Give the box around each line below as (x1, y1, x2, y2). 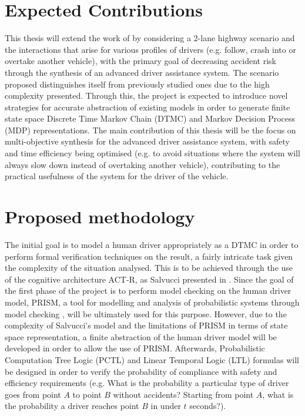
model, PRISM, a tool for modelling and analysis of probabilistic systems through (5, 296, 300, 308)
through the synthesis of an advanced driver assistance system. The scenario (5, 66, 279, 78)
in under (150, 400, 181, 412)
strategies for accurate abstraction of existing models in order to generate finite (5, 100, 290, 113)
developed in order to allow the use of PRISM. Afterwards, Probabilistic (5, 342, 265, 354)
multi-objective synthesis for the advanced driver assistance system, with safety (5, 135, 290, 147)
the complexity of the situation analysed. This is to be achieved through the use (5, 261, 293, 274)
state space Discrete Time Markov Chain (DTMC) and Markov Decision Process (5, 112, 296, 125)
